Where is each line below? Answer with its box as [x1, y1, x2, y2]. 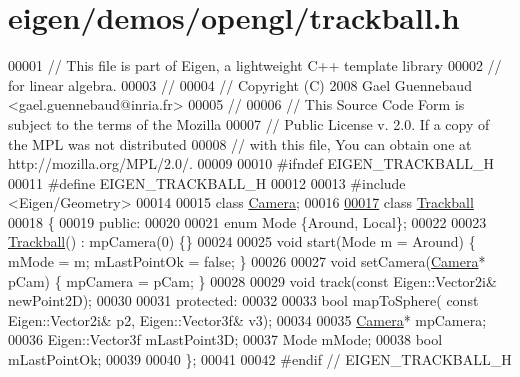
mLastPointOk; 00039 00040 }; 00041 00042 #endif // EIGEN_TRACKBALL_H [8, 349, 512, 370]
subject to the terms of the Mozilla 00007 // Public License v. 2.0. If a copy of [8, 113, 490, 134]
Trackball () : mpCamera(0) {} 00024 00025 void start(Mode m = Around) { [8, 231, 476, 252]
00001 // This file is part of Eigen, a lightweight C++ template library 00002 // [8, 55, 502, 76]
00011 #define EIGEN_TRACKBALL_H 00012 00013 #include [8, 172, 406, 193]
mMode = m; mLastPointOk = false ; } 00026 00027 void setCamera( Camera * [8, 251, 486, 272]
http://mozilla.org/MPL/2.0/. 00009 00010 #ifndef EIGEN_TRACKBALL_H [8, 153, 494, 174]
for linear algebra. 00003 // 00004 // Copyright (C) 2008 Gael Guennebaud [8, 74, 472, 95]
